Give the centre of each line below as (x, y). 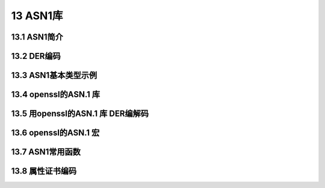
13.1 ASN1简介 (37, 37)
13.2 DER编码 (36, 56)
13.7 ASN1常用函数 (46, 152)
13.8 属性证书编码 (44, 171)
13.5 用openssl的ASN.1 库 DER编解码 (80, 114)
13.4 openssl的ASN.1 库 (56, 95)
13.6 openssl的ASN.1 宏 (55, 133)
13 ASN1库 (37, 16)
